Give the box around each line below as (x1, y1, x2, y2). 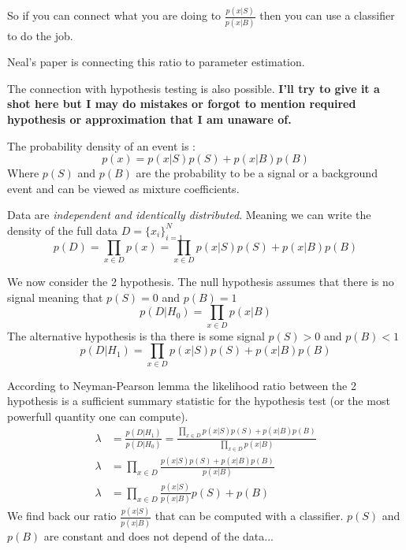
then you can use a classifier (259, 7, 395, 24)
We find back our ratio (7, 507, 117, 524)
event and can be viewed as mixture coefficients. (7, 180, 240, 196)
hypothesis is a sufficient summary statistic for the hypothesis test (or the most (7, 392, 390, 409)
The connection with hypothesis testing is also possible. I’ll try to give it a (7, 80, 380, 96)
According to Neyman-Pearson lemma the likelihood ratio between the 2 (7, 377, 356, 393)
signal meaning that (7, 288, 103, 305)
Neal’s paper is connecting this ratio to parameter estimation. (7, 54, 305, 70)
